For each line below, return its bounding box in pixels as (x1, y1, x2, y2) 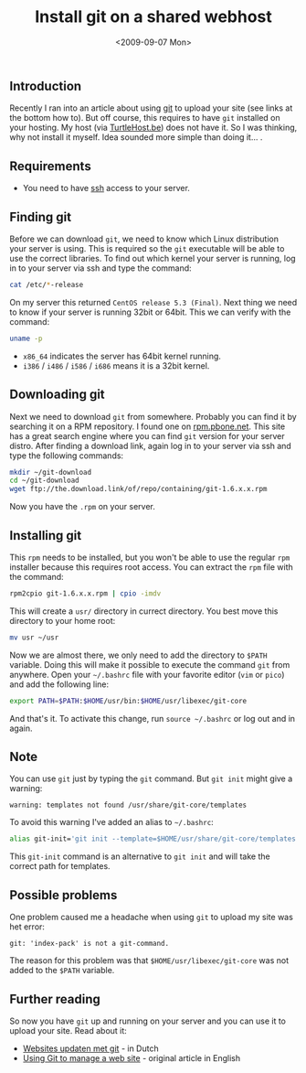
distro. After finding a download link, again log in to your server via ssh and (9, 440, 292, 451)
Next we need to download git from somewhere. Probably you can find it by (9, 411, 297, 422)
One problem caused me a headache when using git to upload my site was (9, 912, 294, 923)
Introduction (9, 78, 82, 93)
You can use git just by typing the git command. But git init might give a (9, 773, 293, 784)
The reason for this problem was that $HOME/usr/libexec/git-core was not (9, 955, 290, 966)
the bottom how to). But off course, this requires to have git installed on (9, 113, 280, 123)
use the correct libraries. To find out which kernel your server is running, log (9, 252, 296, 263)
